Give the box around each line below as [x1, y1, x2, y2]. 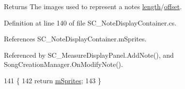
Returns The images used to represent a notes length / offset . [4, 1, 182, 11]
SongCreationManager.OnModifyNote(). [4, 59, 123, 69]
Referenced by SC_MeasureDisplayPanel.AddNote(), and [4, 50, 174, 60]
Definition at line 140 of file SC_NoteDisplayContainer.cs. [4, 17, 177, 27]
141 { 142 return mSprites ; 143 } [4, 75, 101, 85]
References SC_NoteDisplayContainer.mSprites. [4, 34, 147, 44]
